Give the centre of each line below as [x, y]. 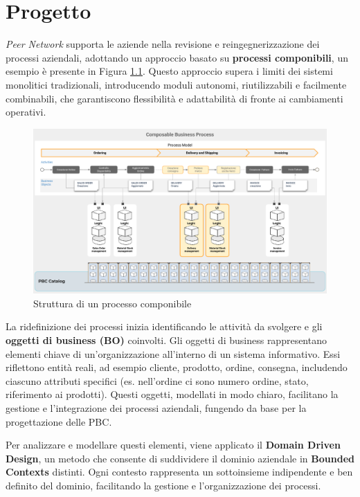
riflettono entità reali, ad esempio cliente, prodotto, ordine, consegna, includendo [177, 367]
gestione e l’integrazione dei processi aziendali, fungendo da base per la [156, 407]
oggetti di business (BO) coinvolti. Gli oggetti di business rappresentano [166, 340]
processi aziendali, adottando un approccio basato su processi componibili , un [177, 57]
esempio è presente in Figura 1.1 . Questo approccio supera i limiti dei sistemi [169, 71]
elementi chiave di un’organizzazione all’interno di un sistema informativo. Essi [173, 353]
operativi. [26, 112]
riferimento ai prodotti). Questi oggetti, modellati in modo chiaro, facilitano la [172, 394]
